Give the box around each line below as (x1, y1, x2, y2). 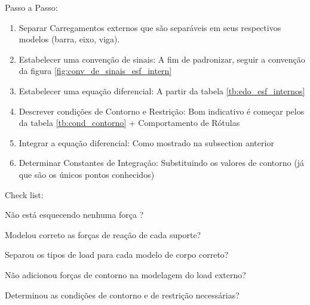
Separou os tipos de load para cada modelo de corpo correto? (5, 248, 229, 261)
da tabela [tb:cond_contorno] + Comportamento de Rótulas (19, 116, 240, 129)
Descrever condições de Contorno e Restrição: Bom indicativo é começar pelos (19, 104, 305, 117)
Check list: (5, 188, 44, 201)
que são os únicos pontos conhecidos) (19, 168, 155, 180)
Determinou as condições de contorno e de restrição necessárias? (5, 288, 240, 301)
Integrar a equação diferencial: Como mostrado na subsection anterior (19, 136, 274, 149)
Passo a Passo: (5, 1, 58, 13)
